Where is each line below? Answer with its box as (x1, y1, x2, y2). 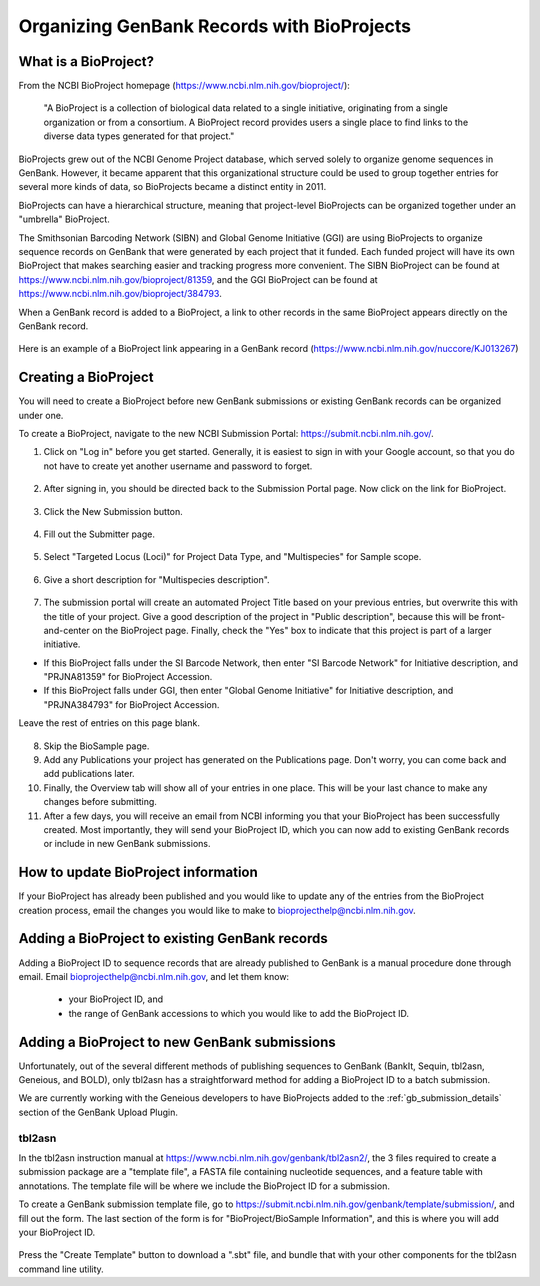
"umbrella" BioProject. (18, 213, 110, 225)
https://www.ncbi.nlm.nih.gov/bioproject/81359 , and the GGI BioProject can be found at (18, 273, 379, 285)
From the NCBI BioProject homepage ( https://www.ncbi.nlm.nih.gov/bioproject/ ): (18, 80, 350, 92)
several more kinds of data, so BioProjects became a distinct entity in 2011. (18, 181, 327, 193)
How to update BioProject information (18, 864, 259, 881)
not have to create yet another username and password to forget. (43, 460, 313, 472)
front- (481, 610, 505, 622)
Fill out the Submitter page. (43, 528, 155, 540)
